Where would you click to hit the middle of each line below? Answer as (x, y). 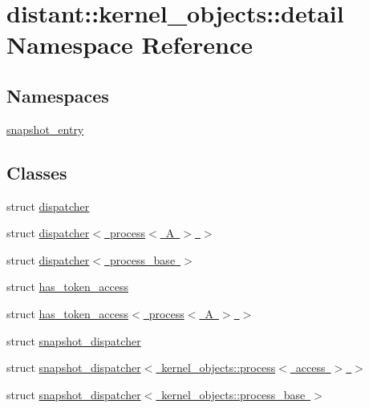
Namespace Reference (130, 44)
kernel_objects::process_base (233, 394)
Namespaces (58, 95)
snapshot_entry (45, 129)
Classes (37, 172)
